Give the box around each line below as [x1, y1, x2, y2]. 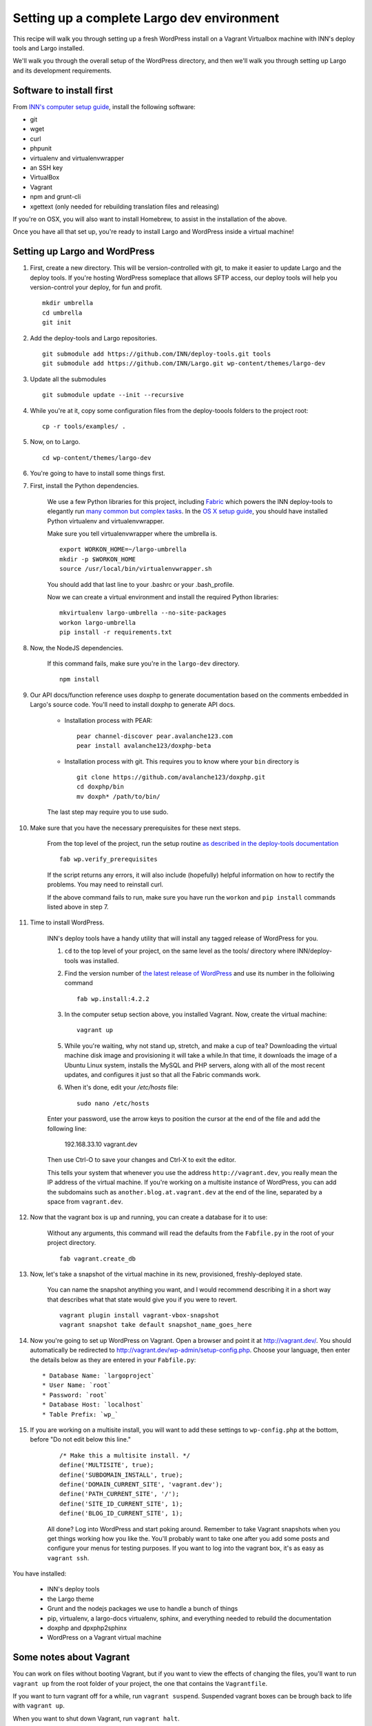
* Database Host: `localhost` [42, 1401, 145, 1408]
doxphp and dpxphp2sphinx [47, 1624, 127, 1632]
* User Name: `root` [42, 1381, 112, 1389]
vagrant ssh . [47, 1553, 90, 1562]
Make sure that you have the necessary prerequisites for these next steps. [30, 824, 241, 832]
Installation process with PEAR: [64, 716, 153, 724]
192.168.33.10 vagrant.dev [64, 1140, 138, 1148]
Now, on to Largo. [30, 438, 81, 446]
